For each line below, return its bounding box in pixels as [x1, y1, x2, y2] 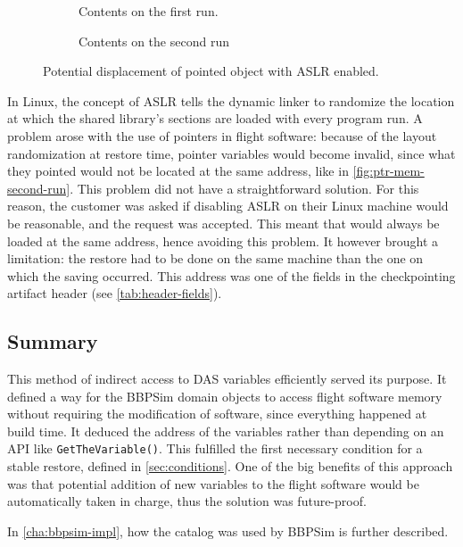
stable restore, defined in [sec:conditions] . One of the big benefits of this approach [7, 457, 453, 476]
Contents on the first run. [79, 2, 219, 20]
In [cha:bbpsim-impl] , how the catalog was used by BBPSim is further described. [7, 521, 449, 540]
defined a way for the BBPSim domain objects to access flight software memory [7, 386, 442, 405]
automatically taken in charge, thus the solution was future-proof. [7, 492, 367, 510]
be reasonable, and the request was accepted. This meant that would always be [7, 213, 440, 232]
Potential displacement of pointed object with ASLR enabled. [43, 62, 379, 80]
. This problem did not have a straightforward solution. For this [70, 178, 419, 197]
